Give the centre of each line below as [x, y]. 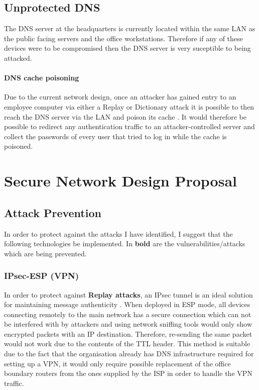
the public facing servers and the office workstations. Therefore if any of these [123, 38]
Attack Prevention [53, 212]
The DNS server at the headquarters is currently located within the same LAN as [130, 28]
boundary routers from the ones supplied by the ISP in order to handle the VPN [128, 373]
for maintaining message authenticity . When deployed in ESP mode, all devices [127, 304]
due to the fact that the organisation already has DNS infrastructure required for [129, 354]
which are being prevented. [45, 253]
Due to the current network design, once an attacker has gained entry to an [120, 97]
